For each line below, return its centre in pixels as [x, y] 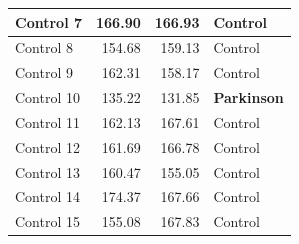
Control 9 [44, 72]
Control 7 [49, 21]
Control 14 [47, 196]
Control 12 [47, 146]
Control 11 [47, 121]
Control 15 [47, 221]
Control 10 [47, 97]
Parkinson [248, 97]
